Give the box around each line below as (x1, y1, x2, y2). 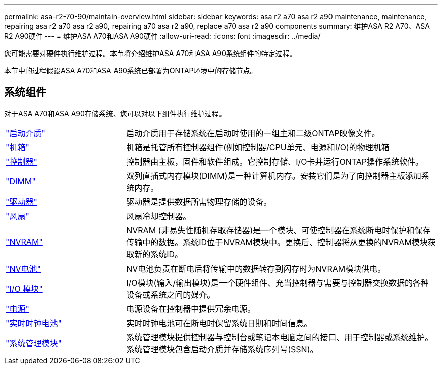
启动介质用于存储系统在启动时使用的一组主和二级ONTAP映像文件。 (126, 128, 380, 138)
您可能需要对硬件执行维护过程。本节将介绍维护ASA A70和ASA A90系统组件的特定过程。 (4, 49, 297, 58)
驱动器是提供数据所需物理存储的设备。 (126, 196, 272, 207)
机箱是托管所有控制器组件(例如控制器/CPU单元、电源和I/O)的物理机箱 (126, 142, 390, 152)
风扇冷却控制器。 (126, 210, 191, 221)
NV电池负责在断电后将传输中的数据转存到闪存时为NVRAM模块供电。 (126, 263, 386, 274)
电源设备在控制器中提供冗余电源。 (126, 303, 256, 314)
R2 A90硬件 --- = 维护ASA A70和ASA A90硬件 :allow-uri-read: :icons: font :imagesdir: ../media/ (4, 32, 321, 40)
